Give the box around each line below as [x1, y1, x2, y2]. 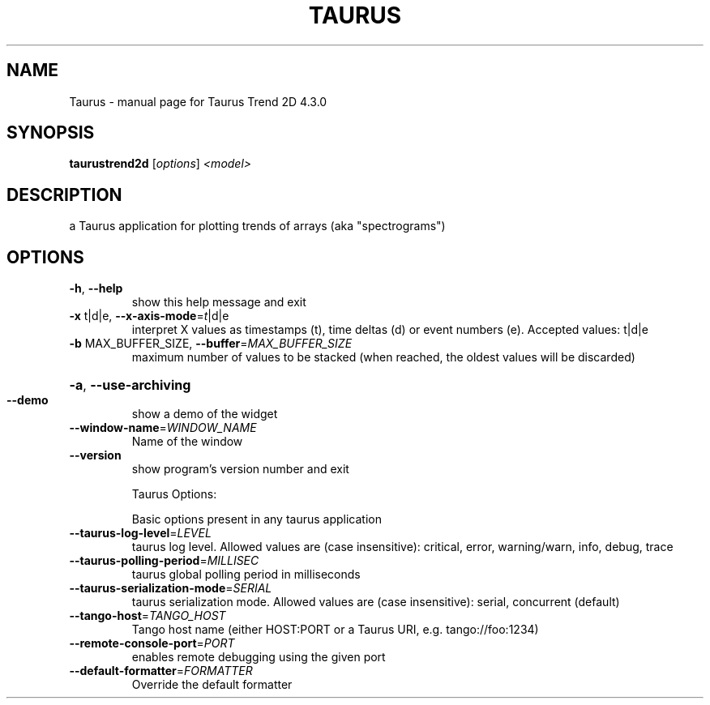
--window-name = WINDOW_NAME [69, 421, 257, 435]
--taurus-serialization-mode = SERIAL [69, 581, 272, 596]
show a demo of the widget [131, 407, 278, 421]
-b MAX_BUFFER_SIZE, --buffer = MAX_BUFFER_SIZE [69, 336, 353, 351]
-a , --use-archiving [69, 377, 191, 394]
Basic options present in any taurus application [131, 512, 382, 527]
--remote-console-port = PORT [69, 636, 235, 651]
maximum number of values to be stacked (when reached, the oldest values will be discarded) [131, 350, 635, 365]
